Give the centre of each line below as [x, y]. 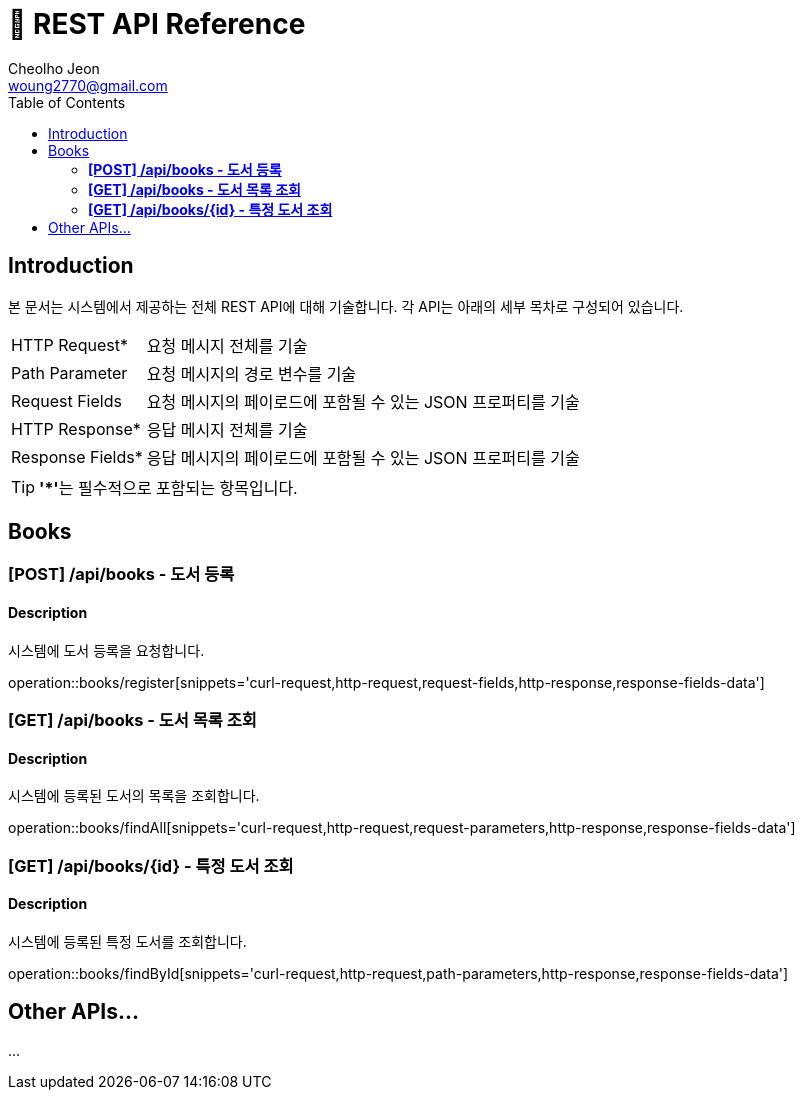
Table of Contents [67, 102]
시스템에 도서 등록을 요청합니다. [106, 650]
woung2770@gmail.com [88, 85]
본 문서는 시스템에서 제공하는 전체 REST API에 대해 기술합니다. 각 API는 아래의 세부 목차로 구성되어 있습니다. [346, 306]
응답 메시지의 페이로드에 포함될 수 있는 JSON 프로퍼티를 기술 [363, 457]
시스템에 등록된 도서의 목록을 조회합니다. [134, 796]
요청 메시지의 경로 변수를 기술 [251, 373]
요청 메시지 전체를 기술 [227, 345]
